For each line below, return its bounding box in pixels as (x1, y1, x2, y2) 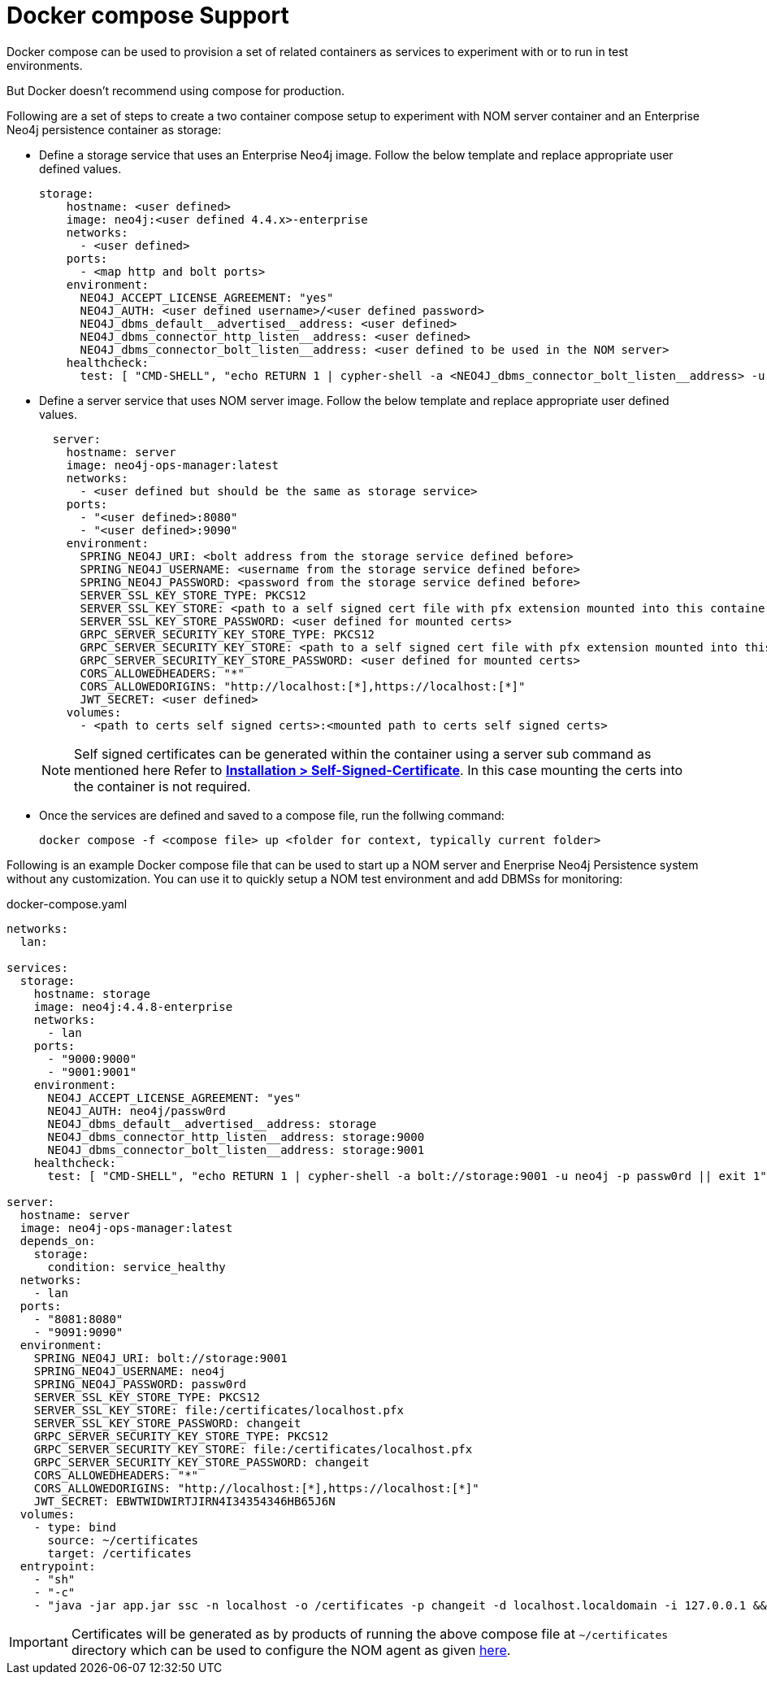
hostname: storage (33, 986, 151, 1000)
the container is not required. (74, 777, 251, 795)
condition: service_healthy (47, 1260, 226, 1274)
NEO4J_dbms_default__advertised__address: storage (47, 1117, 377, 1130)
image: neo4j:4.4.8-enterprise (33, 999, 233, 1013)
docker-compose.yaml (6, 896, 128, 911)
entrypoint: (19, 1559, 96, 1573)
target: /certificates (47, 1546, 192, 1560)
